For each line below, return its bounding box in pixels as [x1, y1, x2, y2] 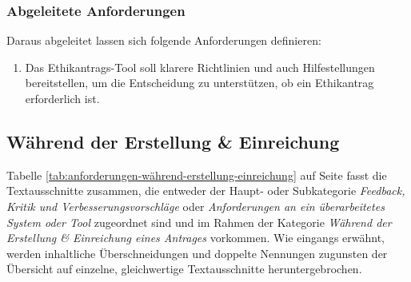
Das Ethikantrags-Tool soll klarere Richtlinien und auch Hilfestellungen [25, 58, 375, 75]
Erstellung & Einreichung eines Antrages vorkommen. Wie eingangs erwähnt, [6, 229, 385, 246]
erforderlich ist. [25, 90, 100, 106]
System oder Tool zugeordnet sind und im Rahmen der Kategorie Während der [6, 213, 392, 230]
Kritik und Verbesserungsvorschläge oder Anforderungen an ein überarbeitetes [6, 197, 385, 214]
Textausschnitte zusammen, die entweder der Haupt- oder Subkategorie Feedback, [6, 182, 405, 199]
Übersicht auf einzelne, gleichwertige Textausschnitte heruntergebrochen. [6, 260, 362, 277]
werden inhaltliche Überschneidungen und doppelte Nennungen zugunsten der [6, 244, 388, 261]
